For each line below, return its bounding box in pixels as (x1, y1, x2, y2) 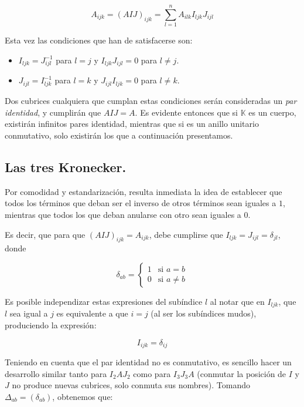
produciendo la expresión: (5, 318, 97, 331)
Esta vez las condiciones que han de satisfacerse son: (5, 34, 193, 46)
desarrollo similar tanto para (5, 367, 107, 379)
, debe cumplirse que (149, 228, 223, 240)
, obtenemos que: (52, 390, 113, 402)
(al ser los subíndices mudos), (151, 307, 257, 319)
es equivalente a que (56, 307, 128, 319)
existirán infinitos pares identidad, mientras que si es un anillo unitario (5, 117, 259, 130)
